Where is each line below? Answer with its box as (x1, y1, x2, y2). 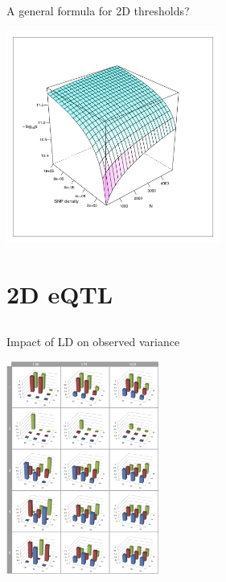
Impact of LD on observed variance (6, 332, 180, 349)
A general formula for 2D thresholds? (6, 2, 190, 19)
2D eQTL (6, 277, 113, 310)
